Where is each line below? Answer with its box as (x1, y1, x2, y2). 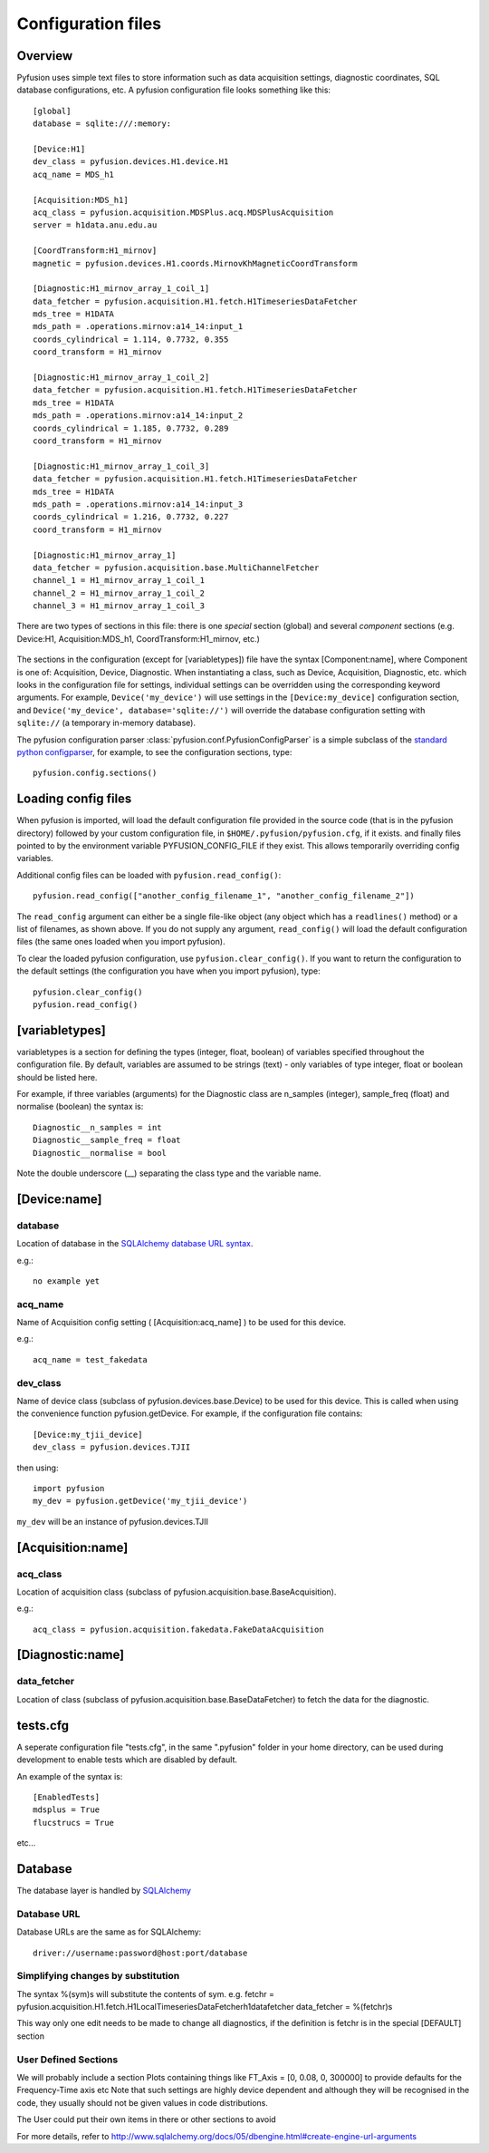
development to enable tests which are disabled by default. (16, 1754, 238, 1765)
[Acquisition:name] (16, 1539, 129, 1555)
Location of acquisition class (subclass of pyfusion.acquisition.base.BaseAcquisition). (16, 1586, 337, 1597)
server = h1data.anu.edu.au (33, 220, 158, 230)
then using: (16, 1462, 59, 1473)
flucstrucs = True (33, 1818, 115, 1828)
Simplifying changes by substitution (16, 1970, 180, 1983)
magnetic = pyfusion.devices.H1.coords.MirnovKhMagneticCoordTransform (33, 258, 358, 268)
